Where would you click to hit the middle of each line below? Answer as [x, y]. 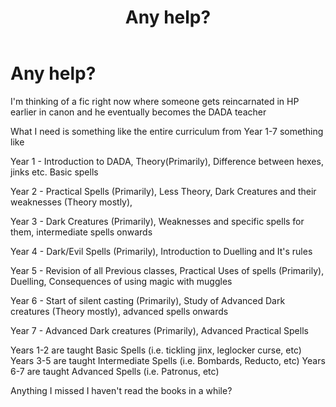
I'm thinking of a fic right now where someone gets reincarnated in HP [155, 101]
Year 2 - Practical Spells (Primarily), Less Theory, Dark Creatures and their [163, 191]
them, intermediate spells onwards [81, 232]
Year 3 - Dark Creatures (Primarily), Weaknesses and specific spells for [157, 221]
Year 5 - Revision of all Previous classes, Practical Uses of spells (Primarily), [167, 270]
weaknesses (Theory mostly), [71, 202]
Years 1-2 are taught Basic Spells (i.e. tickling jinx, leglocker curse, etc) [156, 350]
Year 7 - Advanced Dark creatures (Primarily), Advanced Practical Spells [159, 330]
